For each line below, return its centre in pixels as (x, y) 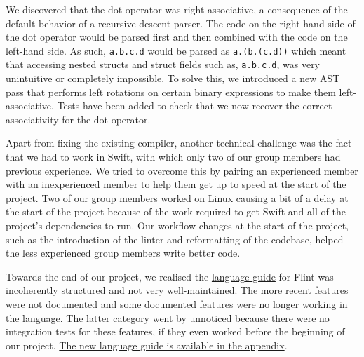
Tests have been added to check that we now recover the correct (195, 106)
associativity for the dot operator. (78, 119)
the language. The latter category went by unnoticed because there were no (168, 317)
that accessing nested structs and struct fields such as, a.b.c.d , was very (163, 64)
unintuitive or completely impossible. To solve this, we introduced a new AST (173, 78)
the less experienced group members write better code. (123, 253)
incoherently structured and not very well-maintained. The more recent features (177, 290)
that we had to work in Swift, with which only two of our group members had (173, 157)
